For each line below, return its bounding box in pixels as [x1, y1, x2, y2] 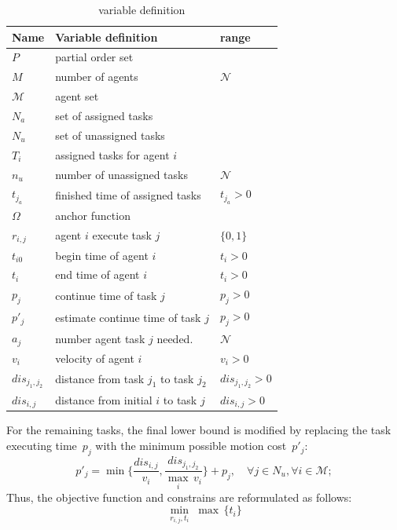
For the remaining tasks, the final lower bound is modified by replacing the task [6, 422, 391, 438]
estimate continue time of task [55, 309, 201, 325]
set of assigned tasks [55, 107, 153, 123]
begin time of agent [55, 247, 149, 263]
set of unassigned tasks [55, 126, 165, 143]
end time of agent [55, 266, 140, 283]
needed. [156, 330, 193, 346]
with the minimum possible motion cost [95, 437, 287, 454]
